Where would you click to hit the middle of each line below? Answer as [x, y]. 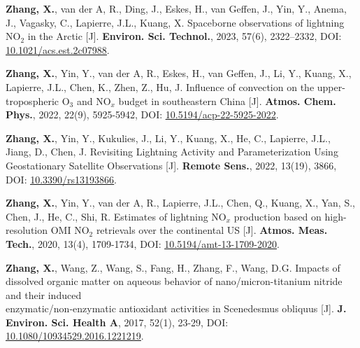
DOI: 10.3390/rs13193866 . [62, 179]
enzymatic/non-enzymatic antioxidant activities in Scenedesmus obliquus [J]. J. [176, 308]
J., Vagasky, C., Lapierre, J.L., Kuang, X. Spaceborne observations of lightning [175, 22]
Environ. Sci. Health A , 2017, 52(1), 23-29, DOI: [117, 322]
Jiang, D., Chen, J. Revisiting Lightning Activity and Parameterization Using [172, 152]
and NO [94, 100]
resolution [27, 230]
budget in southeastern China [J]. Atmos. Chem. [227, 100]
